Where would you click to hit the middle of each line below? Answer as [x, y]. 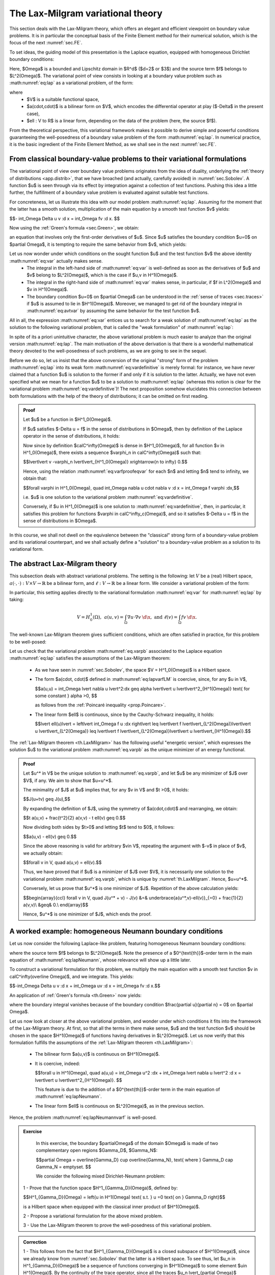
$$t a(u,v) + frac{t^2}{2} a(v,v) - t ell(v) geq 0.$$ [74, 818]
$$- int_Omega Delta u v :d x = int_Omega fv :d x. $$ [65, 218]
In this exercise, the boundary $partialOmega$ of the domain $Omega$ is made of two [127, 1143]
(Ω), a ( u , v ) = [108, 617]
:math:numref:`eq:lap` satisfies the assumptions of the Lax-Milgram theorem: [90, 658]
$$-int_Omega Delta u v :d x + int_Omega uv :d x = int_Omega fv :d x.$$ [85, 986]
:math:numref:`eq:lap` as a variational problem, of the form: [71, 83]
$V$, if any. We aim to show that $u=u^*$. [68, 780]
